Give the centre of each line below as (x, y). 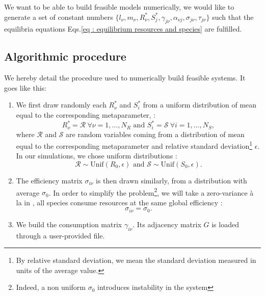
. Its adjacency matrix (167, 224)
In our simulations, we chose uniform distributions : (97, 156)
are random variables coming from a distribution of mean (155, 134)
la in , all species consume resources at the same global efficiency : (119, 202)
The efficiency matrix (49, 180)
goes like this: (25, 87)
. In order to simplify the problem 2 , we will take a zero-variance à (151, 192)
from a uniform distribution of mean (200, 105)
